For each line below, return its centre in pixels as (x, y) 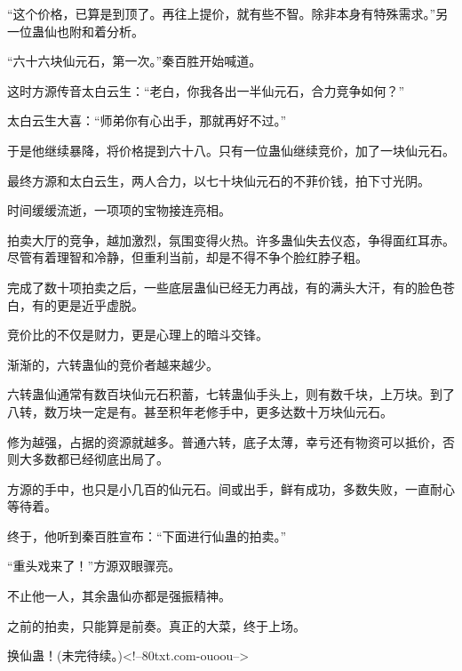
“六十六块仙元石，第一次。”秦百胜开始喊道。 (135, 61)
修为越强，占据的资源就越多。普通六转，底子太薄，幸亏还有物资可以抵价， (225, 441)
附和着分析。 (106, 31)
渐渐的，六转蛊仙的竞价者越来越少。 (113, 364)
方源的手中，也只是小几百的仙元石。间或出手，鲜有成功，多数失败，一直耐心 (231, 488)
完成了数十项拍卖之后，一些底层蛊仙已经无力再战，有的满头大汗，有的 (212, 287)
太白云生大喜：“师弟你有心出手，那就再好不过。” (147, 120)
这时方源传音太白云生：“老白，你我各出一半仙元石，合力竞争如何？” (206, 90)
